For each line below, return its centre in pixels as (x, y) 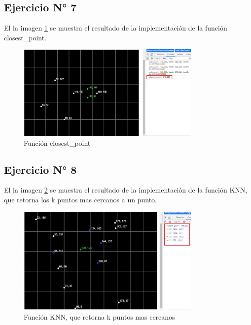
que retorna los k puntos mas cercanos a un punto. (80, 199)
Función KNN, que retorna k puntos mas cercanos (99, 316)
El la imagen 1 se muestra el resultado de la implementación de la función (116, 28)
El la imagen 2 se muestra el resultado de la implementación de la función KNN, (126, 190)
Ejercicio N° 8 (40, 169)
